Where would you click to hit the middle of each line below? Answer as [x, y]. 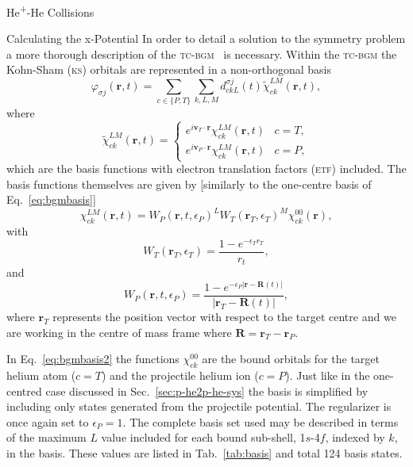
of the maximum [46, 437]
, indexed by [355, 437]
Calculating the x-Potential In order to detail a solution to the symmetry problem [206, 38]
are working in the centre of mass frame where [119, 332]
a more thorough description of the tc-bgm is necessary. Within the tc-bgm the [202, 54]
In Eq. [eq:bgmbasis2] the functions [93, 359]
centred [24, 390]
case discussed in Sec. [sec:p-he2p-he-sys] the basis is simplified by [207, 390]
